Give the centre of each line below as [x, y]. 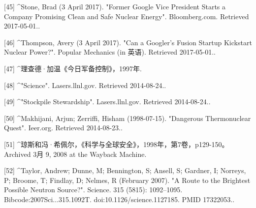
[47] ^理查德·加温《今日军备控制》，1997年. [73, 68]
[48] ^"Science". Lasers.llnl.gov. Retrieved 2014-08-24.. [85, 85]
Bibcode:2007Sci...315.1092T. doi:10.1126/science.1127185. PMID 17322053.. [119, 199]
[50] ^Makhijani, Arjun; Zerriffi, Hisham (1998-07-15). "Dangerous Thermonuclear [128, 118]
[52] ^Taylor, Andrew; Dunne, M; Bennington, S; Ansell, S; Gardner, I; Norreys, [125, 170]
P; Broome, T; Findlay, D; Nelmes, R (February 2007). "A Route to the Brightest [127, 180]
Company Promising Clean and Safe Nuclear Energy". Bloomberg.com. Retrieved [127, 16]
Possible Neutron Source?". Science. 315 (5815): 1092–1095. [93, 190]
